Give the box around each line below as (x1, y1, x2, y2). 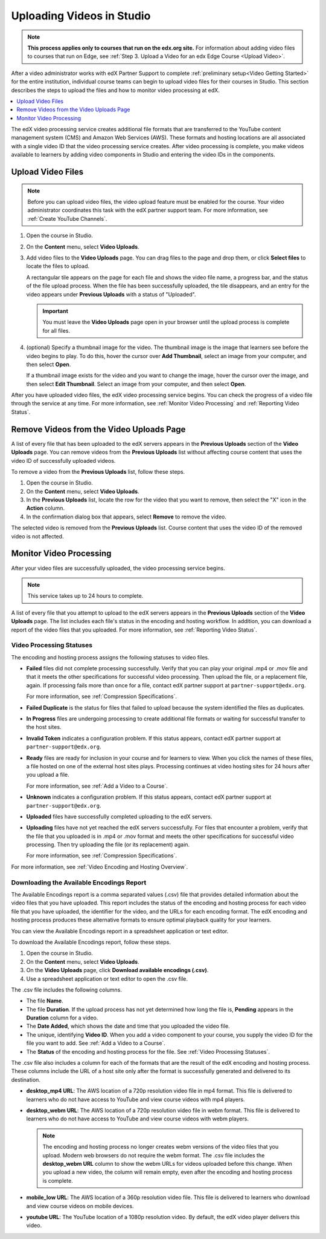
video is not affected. (11, 532, 64, 540)
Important (42, 307, 69, 315)
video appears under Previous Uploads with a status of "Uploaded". (26, 290, 196, 298)
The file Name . (26, 997, 63, 1004)
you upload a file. (26, 771, 69, 779)
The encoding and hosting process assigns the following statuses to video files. (11, 653, 209, 661)
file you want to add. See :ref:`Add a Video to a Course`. (26, 1039, 165, 1047)
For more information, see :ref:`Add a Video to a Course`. (26, 782, 168, 789)
